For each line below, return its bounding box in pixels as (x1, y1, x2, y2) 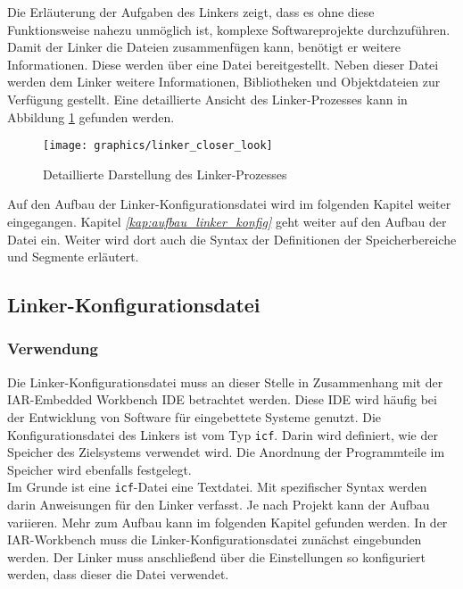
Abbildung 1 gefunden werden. (7, 107, 175, 126)
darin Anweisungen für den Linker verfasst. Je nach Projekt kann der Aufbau (7, 495, 430, 514)
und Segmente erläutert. (7, 247, 139, 266)
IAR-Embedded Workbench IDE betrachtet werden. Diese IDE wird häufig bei (7, 390, 437, 409)
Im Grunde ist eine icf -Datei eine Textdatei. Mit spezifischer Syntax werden (7, 477, 427, 496)
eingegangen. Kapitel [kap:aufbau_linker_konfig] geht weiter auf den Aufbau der (7, 212, 447, 230)
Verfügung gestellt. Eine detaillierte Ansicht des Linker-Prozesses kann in (7, 89, 408, 108)
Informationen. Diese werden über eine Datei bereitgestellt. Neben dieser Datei (7, 54, 439, 73)
